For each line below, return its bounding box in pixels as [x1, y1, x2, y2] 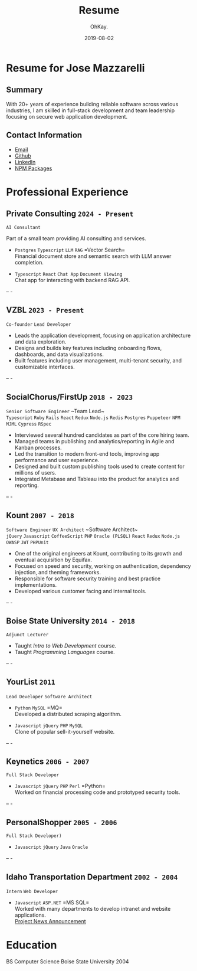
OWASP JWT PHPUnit [6, 540, 49, 545]
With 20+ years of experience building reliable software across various [6, 100, 179, 107]
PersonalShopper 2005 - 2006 [6, 817, 117, 827]
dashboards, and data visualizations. [14, 351, 104, 358]
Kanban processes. [14, 444, 62, 452]
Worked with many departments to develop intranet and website [14, 905, 171, 913]
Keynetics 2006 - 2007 [6, 757, 90, 767]
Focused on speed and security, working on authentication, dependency [14, 563, 191, 570]
